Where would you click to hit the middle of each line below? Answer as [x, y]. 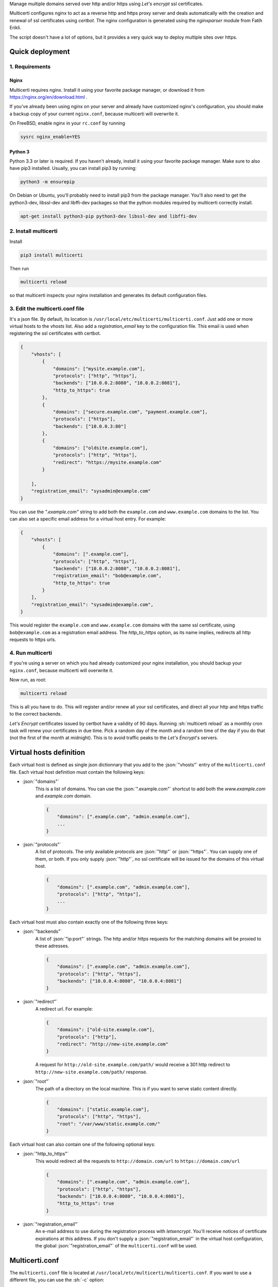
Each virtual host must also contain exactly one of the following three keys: [89, 922]
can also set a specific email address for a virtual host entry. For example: [88, 519]
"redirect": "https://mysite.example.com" [107, 462]
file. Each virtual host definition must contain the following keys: [77, 772]
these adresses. [52, 946]
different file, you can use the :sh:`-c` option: [57, 1280]
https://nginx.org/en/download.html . [48, 97]
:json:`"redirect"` [40, 1002]
